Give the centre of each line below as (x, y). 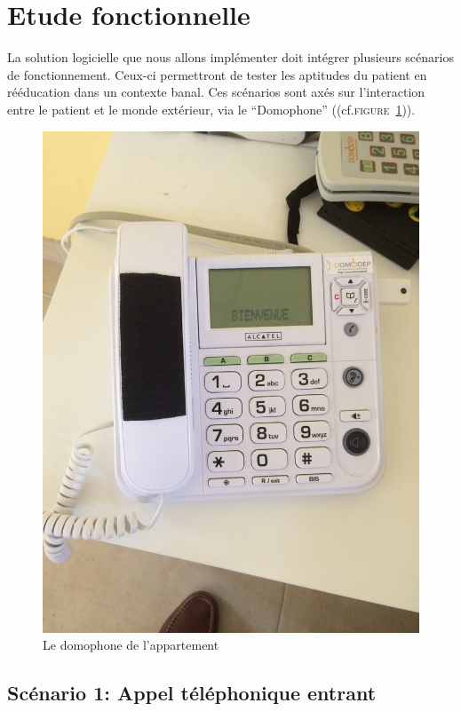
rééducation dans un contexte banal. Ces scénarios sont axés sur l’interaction (216, 92)
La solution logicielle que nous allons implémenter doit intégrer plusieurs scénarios (230, 57)
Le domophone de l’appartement (131, 645)
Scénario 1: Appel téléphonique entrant (192, 693)
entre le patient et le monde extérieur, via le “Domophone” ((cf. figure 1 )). (211, 109)
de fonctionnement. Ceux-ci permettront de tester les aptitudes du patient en (217, 74)
